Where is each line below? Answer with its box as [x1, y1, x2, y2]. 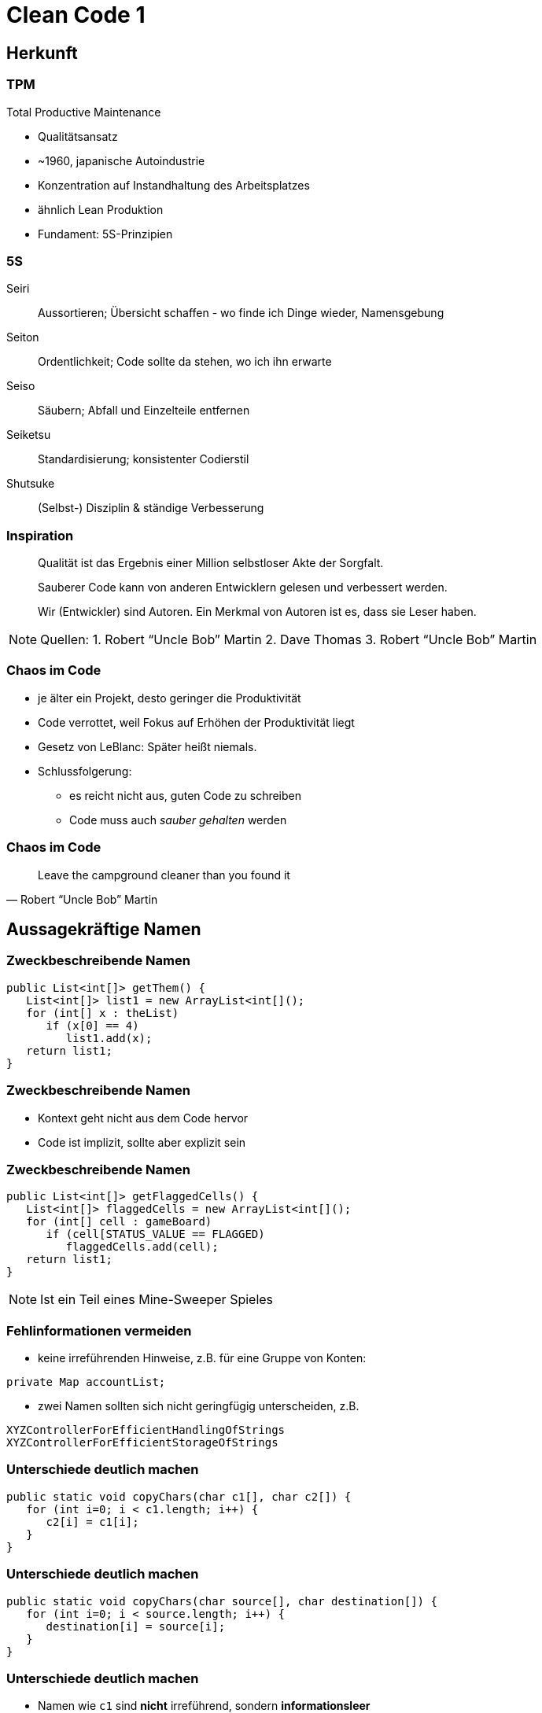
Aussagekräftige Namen [6, 919, 201, 939]
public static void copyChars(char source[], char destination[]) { [6, 1594, 437, 1608]
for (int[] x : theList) [26, 1006, 179, 1019]
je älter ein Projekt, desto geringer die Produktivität [38, 691, 301, 705]
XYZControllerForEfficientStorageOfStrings [6, 1436, 278, 1450]
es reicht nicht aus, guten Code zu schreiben [69, 788, 302, 802]
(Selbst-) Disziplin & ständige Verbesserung [38, 501, 264, 515]
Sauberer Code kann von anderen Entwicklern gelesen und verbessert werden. [38, 580, 448, 595]
